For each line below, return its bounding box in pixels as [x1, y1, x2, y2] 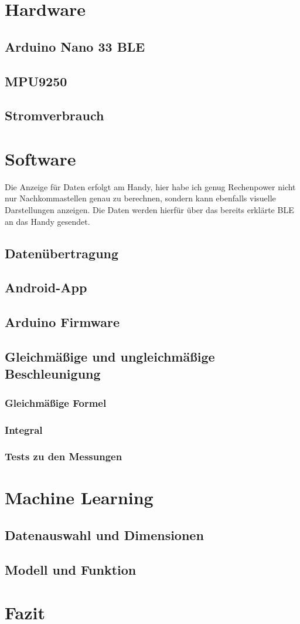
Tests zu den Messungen [5, 449, 122, 464]
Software [5, 146, 76, 170]
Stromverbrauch [5, 106, 104, 124]
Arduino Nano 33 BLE [5, 37, 145, 55]
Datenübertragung [5, 244, 119, 262]
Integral [5, 422, 43, 437]
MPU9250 [5, 72, 67, 90]
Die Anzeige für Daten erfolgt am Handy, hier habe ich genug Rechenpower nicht [5, 180, 296, 193]
